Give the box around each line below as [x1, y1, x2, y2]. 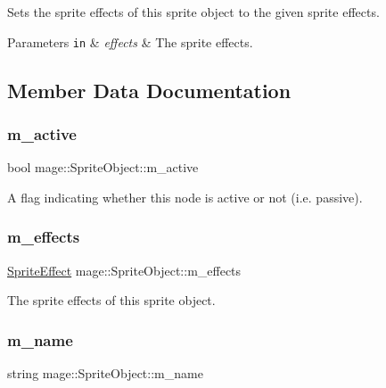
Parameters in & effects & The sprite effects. [7, 32, 253, 51]
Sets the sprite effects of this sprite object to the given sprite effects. [7, 3, 380, 21]
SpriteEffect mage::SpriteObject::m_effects [7, 260, 242, 279]
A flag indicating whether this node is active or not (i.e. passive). [7, 187, 363, 206]
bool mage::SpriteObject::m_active [7, 158, 199, 177]
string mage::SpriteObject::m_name [7, 364, 203, 383]
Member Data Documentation [7, 76, 292, 103]
